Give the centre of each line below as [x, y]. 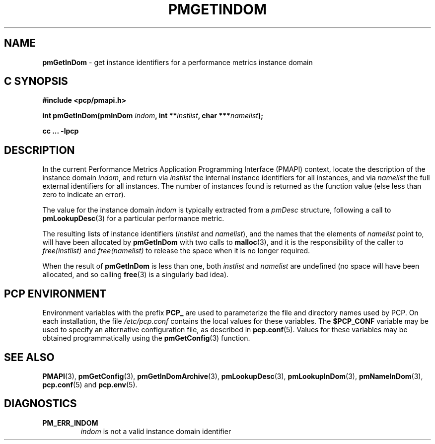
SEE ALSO [29, 357]
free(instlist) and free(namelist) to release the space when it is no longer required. [176, 251]
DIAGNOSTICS [40, 404]
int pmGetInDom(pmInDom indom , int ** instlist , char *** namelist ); [153, 116]
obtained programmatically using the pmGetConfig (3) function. [146, 338]
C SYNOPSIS [36, 81]
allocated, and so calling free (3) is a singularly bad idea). [136, 275]
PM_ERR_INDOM [70, 423]
